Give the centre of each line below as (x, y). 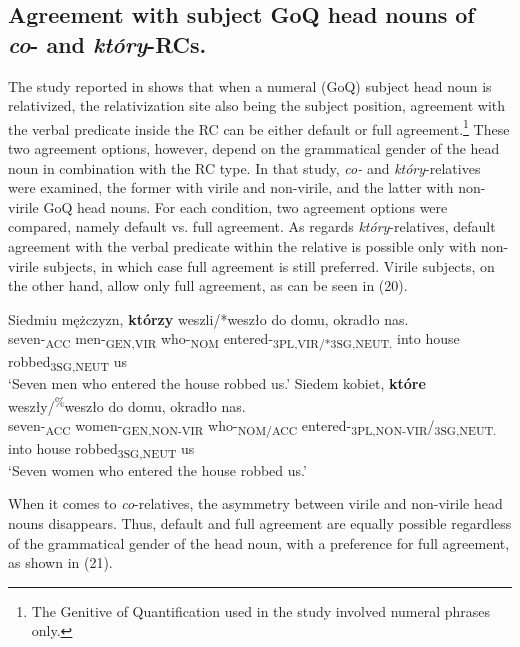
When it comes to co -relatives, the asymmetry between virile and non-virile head (255, 503)
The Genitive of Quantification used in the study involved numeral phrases (261, 610)
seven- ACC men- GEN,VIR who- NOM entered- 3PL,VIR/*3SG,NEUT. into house (234, 340)
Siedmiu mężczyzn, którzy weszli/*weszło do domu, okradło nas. (208, 318)
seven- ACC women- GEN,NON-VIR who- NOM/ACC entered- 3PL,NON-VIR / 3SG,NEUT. (252, 427)
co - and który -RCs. (107, 43)
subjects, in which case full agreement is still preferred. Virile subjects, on (269, 265)
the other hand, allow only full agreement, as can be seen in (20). (208, 285)
